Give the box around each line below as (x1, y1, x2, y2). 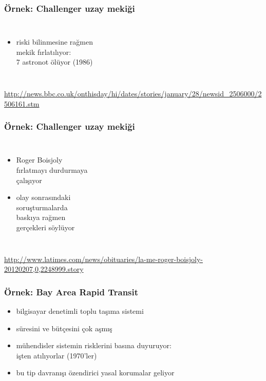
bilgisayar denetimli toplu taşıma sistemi (16, 305, 144, 316)
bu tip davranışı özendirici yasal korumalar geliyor (16, 367, 175, 378)
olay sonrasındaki (16, 192, 71, 203)
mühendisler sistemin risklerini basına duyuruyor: (16, 340, 172, 351)
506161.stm (4, 98, 40, 109)
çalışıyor (16, 174, 42, 185)
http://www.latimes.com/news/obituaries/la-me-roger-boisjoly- (4, 253, 203, 264)
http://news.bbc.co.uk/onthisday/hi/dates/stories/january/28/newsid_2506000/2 (4, 88, 262, 98)
